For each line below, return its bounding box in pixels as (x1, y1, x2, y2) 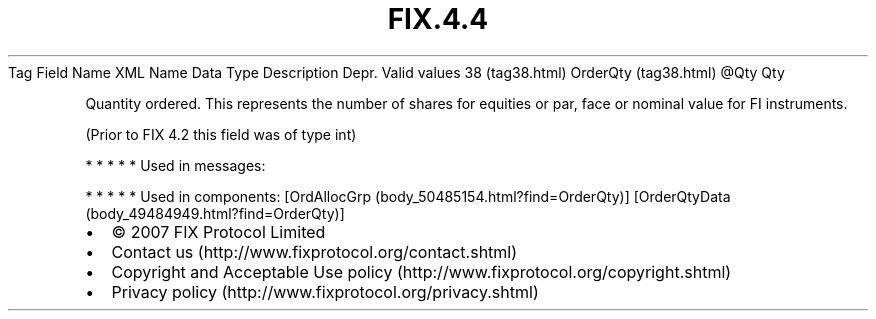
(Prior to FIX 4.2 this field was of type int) (85, 125, 357, 143)
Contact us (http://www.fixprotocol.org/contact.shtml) (111, 241, 518, 262)
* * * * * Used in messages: (85, 156, 266, 174)
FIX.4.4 (387, 2, 489, 36)
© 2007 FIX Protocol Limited (111, 221, 326, 242)
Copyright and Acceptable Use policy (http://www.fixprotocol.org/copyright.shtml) (111, 261, 732, 282)
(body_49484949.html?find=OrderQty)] (85, 204, 345, 222)
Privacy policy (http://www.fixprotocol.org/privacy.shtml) (111, 281, 539, 302)
